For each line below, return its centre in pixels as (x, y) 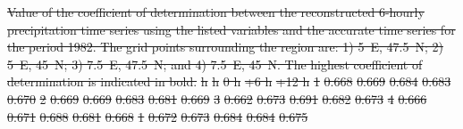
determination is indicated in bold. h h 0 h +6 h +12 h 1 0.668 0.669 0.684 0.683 (229, 81)
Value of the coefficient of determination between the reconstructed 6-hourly (216, 12)
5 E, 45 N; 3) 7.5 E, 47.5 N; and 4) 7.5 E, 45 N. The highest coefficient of (215, 64)
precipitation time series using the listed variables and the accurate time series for (231, 29)
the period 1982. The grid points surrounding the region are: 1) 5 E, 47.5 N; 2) (225, 47)
